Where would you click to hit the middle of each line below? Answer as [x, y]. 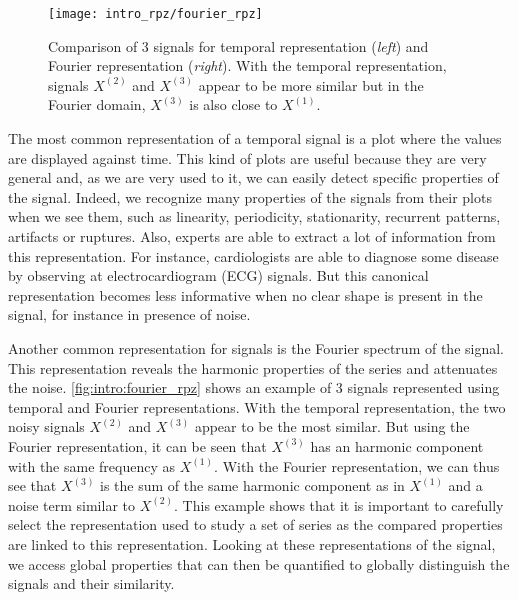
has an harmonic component [397, 445]
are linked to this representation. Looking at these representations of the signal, [252, 543]
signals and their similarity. [91, 583]
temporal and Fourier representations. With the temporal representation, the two [257, 406]
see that [32, 485]
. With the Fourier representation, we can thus [357, 465]
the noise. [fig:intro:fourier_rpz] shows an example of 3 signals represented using [254, 387]
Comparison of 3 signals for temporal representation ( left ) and [238, 45]
